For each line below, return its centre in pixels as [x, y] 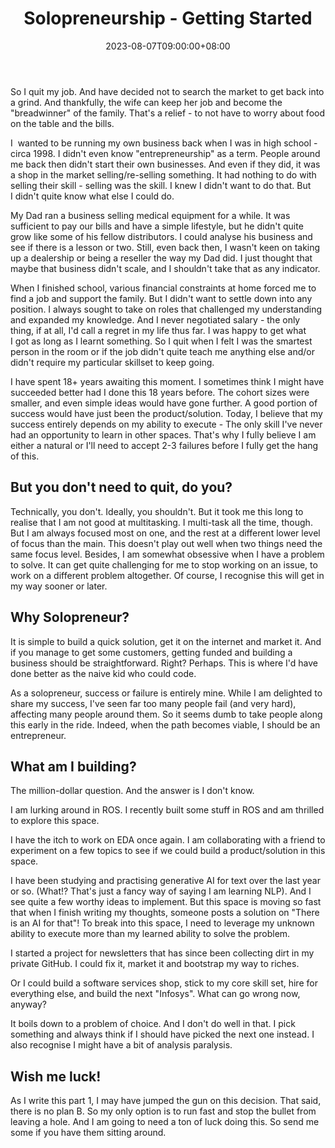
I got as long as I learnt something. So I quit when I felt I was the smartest [161, 341]
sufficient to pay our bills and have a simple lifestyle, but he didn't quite [157, 226]
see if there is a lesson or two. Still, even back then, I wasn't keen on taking [165, 247]
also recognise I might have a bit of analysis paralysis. [121, 1045]
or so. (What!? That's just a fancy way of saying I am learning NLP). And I [161, 891]
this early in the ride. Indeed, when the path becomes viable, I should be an [165, 724]
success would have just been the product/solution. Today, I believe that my [166, 413]
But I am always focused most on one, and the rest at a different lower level [165, 533]
